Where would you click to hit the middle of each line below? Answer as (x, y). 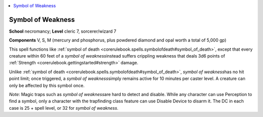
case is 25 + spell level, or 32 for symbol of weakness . (64, 108)
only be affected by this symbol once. (47, 85)
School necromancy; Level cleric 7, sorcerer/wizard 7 (63, 31)
